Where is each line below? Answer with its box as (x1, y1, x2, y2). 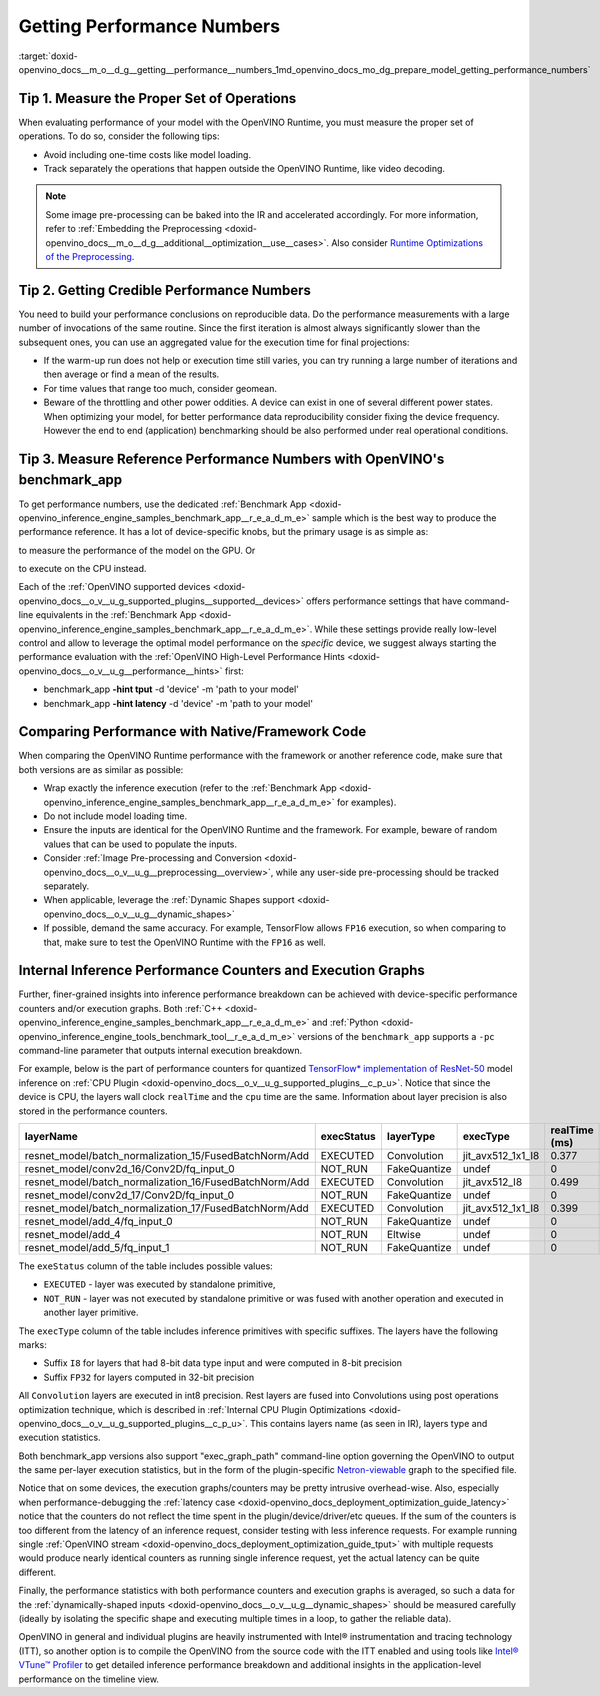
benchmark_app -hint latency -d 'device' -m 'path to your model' (43, 697, 314, 709)
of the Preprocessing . (45, 250, 135, 262)
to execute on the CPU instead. (18, 563, 147, 575)
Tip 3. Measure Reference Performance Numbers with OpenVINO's (18, 450, 445, 467)
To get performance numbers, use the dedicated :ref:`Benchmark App (18, 498, 307, 510)
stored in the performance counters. (18, 1105, 169, 1117)
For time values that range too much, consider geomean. (43, 382, 278, 394)
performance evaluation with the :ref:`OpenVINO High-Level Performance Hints (18, 651, 345, 663)
